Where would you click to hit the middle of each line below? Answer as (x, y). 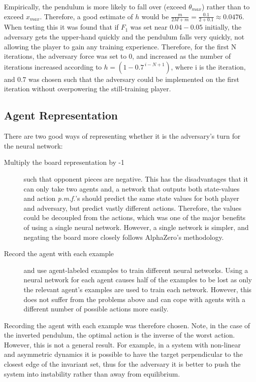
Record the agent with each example (59, 253)
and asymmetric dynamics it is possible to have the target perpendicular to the (124, 354)
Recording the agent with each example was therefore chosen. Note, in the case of (127, 325)
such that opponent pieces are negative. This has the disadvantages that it (136, 178)
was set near (149, 27)
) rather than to (225, 6)
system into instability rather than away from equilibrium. (92, 373)
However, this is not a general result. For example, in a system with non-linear (123, 344)
